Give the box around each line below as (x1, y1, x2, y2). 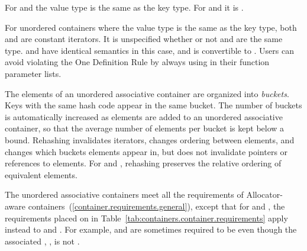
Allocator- (246, 188, 283, 201)
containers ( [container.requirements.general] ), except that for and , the (28, 199, 285, 212)
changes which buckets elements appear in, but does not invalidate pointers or (5, 145, 288, 157)
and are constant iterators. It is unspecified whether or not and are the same (5, 33, 283, 45)
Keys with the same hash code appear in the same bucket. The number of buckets (5, 99, 302, 111)
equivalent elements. (5, 168, 77, 181)
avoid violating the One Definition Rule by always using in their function (5, 56, 270, 68)
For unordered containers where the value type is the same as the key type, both (5, 21, 297, 33)
